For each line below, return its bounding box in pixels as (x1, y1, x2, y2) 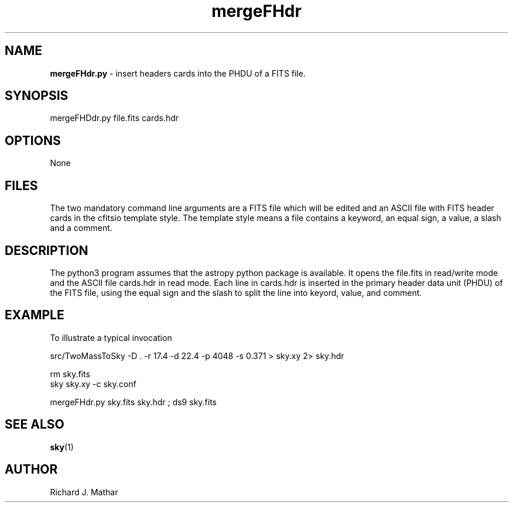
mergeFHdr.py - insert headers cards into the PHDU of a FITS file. (50, 68, 306, 78)
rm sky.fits (50, 368, 90, 379)
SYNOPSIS (5, 88, 69, 104)
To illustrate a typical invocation (50, 332, 172, 343)
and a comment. (50, 223, 112, 233)
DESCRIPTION (5, 243, 88, 258)
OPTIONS (5, 133, 61, 148)
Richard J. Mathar (50, 487, 118, 497)
